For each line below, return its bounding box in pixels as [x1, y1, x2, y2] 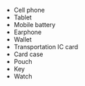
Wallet [13, 35, 32, 44]
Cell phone [13, 6, 45, 14]
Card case [13, 50, 44, 58]
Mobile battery [13, 21, 56, 28]
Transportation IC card [13, 43, 78, 51]
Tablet [13, 13, 32, 21]
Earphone [13, 28, 42, 36]
